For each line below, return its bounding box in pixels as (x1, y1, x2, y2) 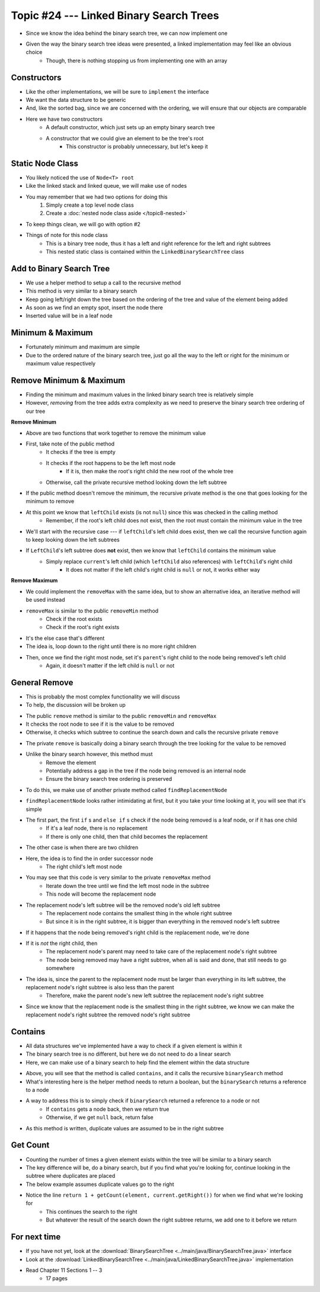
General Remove (11, 677, 73, 687)
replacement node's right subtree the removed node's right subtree (25, 1011, 191, 1018)
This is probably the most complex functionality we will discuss (25, 693, 180, 700)
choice (25, 49, 43, 56)
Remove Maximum (11, 577, 58, 584)
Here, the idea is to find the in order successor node (25, 855, 153, 862)
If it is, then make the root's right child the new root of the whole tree (66, 468, 233, 475)
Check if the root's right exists (46, 624, 120, 631)
